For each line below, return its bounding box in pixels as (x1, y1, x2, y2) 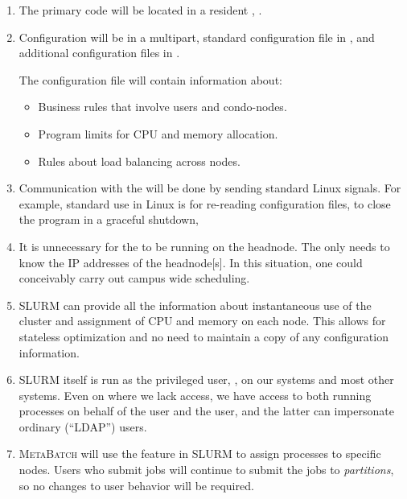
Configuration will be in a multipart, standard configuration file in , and (18, 28, 375, 45)
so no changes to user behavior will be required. (18, 476, 254, 493)
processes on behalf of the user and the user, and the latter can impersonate (18, 402, 394, 419)
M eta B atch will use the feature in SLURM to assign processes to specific (18, 445, 381, 462)
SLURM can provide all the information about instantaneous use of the (18, 296, 372, 313)
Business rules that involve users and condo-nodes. (38, 98, 287, 115)
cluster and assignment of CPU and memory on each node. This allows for (18, 312, 386, 329)
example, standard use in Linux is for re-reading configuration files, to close (18, 195, 391, 212)
